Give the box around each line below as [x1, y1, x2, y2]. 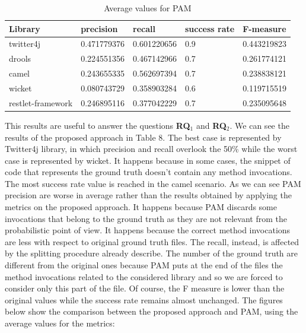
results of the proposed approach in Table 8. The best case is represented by [5, 131, 282, 143]
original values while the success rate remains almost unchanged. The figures [5, 293, 283, 306]
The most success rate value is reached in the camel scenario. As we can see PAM [5, 177, 301, 189]
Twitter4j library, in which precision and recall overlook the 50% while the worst [5, 142, 298, 155]
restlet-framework [9, 96, 73, 109]
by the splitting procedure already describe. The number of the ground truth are [5, 247, 298, 259]
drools [9, 52, 31, 65]
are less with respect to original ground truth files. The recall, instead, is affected [5, 235, 299, 248]
